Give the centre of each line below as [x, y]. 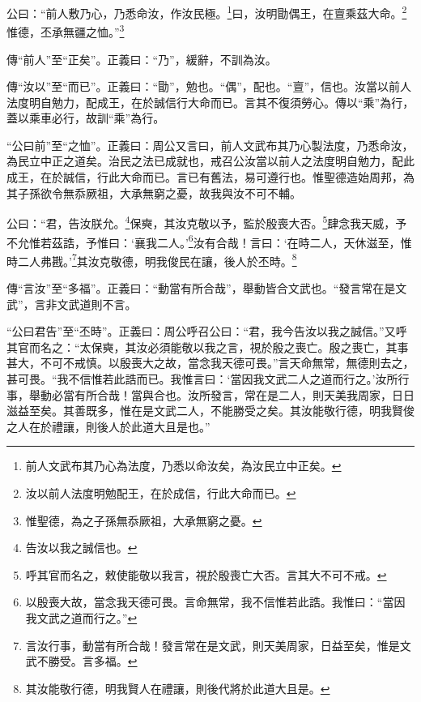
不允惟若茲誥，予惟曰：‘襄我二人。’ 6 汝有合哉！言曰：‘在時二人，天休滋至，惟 [209, 241]
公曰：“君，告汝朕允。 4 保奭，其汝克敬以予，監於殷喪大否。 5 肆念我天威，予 [207, 222]
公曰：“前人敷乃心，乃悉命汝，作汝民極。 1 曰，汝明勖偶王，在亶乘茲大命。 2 [207, 12]
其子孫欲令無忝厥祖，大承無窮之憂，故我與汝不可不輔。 [154, 193]
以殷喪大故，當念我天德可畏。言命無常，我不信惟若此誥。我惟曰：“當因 [215, 602]
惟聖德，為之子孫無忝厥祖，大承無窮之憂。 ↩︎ [144, 520]
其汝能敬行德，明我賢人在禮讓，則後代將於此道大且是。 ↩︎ [178, 688]
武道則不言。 [102, 304]
